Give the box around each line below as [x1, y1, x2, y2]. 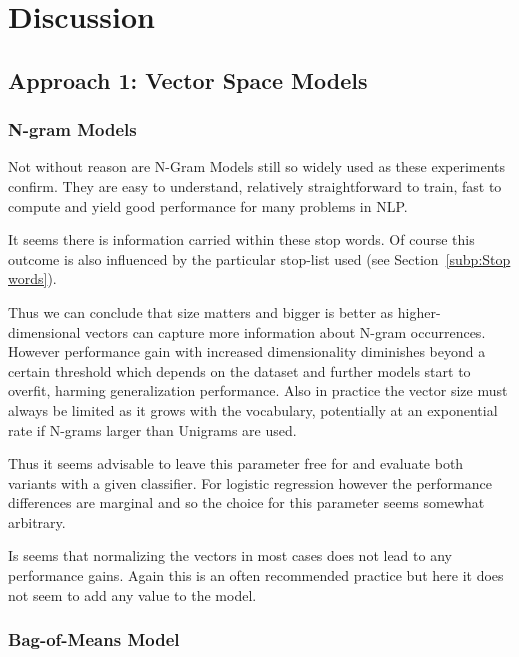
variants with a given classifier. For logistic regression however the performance [8, 472, 492, 493]
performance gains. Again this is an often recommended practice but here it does [8, 565, 504, 586]
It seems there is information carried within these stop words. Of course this [8, 229, 475, 250]
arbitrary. [8, 511, 66, 532]
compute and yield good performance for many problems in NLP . [8, 195, 408, 216]
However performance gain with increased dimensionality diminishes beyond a [8, 341, 486, 362]
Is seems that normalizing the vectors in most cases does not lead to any [8, 545, 452, 566]
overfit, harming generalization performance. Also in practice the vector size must [8, 380, 508, 401]
